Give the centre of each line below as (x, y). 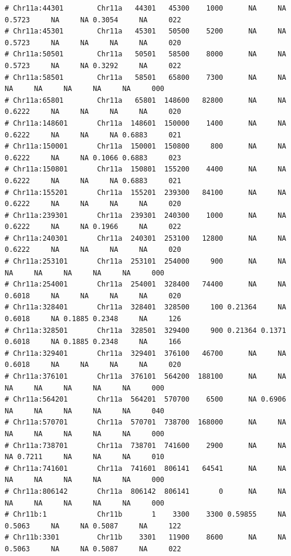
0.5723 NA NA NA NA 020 (93, 43)
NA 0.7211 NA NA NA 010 (85, 457)
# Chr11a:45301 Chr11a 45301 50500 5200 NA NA (145, 31)
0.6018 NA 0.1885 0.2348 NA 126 (93, 319)
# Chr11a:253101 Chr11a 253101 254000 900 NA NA (145, 262)
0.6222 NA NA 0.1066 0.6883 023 (93, 158)
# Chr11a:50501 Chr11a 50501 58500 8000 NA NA (145, 54)
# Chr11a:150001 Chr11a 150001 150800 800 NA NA (145, 146)
